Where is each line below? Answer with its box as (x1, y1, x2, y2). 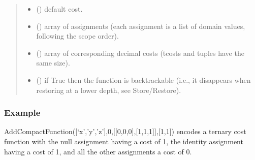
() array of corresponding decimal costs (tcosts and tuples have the (36, 47, 244, 58)
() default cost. (36, 4, 83, 14)
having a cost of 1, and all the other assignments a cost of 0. (4, 146, 192, 156)
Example (4, 106, 41, 119)
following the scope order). (36, 30, 119, 41)
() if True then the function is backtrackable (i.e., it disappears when (36, 74, 251, 85)
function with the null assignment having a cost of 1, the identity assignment (4, 136, 243, 146)
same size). (36, 57, 70, 68)
